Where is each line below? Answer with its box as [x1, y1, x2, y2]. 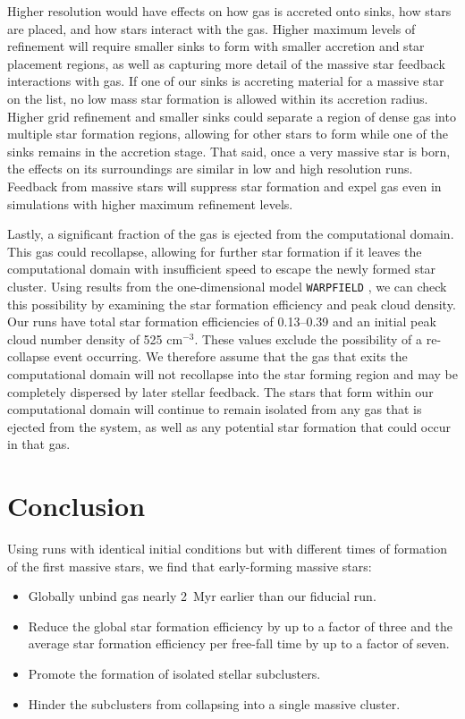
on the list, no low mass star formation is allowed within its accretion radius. [7, 89, 428, 107]
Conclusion [7, 487, 146, 524]
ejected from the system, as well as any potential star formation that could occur [7, 417, 451, 436]
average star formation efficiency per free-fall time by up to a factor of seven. [28, 634, 450, 653]
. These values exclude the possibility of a [194, 329, 423, 348]
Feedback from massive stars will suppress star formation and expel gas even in [7, 176, 442, 195]
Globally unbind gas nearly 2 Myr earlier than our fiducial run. [28, 587, 376, 605]
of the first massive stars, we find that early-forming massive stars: [7, 556, 372, 575]
